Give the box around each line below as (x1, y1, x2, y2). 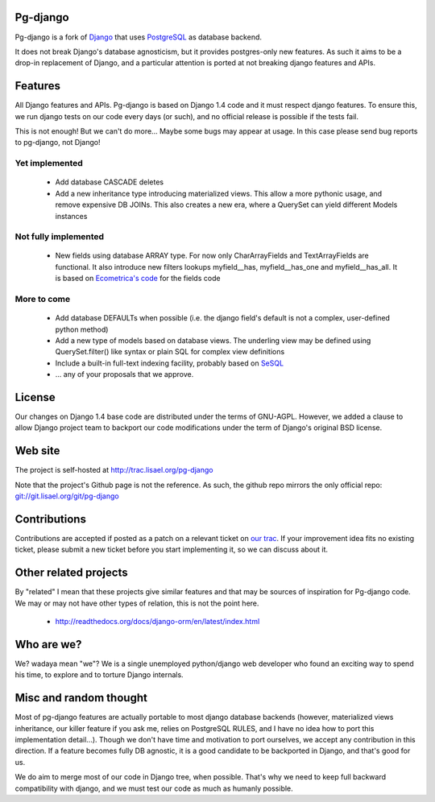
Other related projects (14, 566, 128, 580)
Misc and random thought (14, 691, 148, 705)
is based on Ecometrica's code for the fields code (55, 274, 221, 283)
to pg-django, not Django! (14, 138, 101, 147)
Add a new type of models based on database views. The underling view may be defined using (55, 335, 371, 345)
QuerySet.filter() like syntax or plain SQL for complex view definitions (55, 347, 285, 357)
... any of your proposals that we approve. (55, 370, 194, 379)
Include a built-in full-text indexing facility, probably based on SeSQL (55, 358, 284, 368)
